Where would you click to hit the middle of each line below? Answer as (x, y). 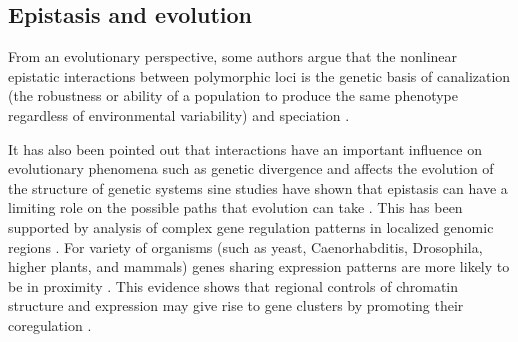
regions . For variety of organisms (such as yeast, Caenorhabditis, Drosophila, (245, 246)
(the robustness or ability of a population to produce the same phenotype (233, 95)
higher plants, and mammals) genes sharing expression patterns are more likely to (259, 266)
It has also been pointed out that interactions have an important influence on (245, 148)
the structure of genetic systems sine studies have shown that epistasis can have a (258, 187)
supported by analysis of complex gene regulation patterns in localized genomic (251, 226)
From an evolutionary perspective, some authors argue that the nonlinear (233, 56)
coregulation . (50, 324)
